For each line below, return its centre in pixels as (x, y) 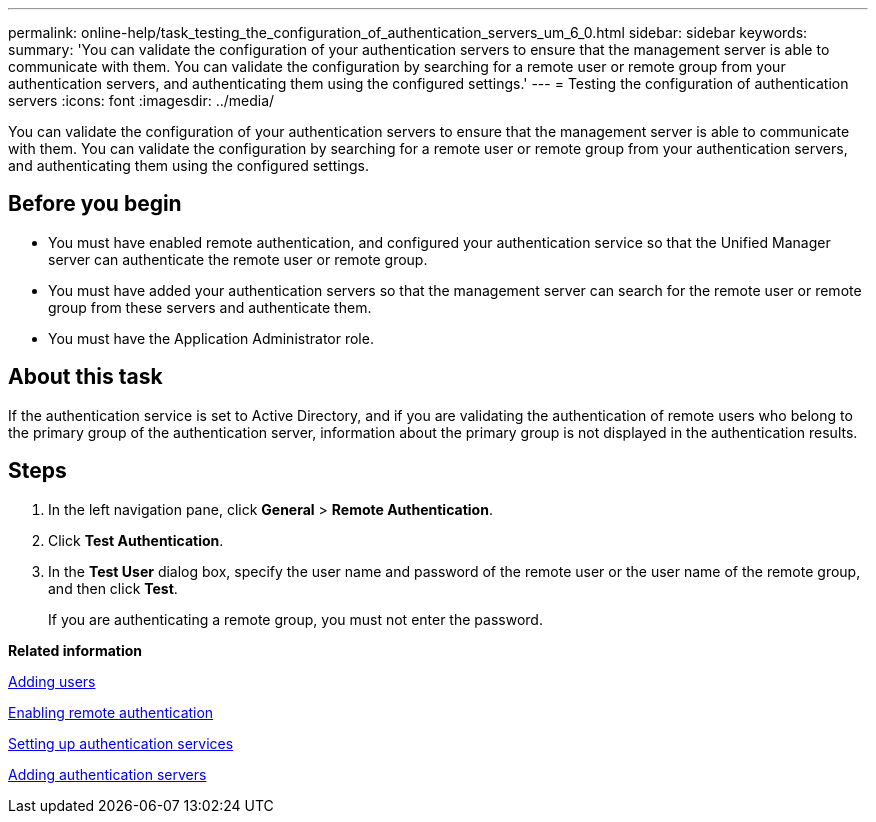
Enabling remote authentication (111, 712)
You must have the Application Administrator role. (211, 338)
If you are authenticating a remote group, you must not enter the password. (295, 619)
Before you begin (95, 204)
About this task (85, 377)
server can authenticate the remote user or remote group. (238, 259)
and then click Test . (113, 588)
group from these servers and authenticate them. (210, 307)
